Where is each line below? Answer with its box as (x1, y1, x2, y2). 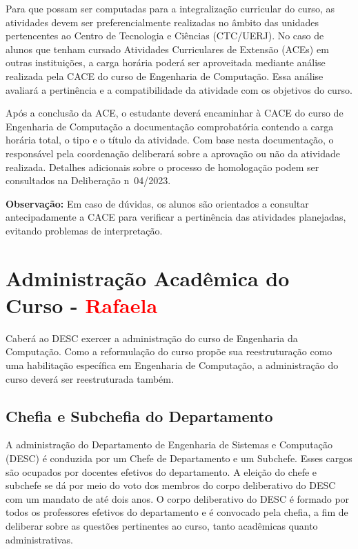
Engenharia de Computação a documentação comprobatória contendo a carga (6, 119, 334, 133)
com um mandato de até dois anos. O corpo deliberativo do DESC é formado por (6, 491, 350, 506)
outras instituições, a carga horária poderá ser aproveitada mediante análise (6, 55, 326, 70)
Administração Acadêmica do (6, 263, 290, 292)
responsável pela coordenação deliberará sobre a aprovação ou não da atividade (6, 146, 341, 160)
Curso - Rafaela (6, 290, 158, 319)
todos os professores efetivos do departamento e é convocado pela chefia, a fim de (6, 505, 348, 519)
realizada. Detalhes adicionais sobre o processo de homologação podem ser (6, 159, 319, 174)
